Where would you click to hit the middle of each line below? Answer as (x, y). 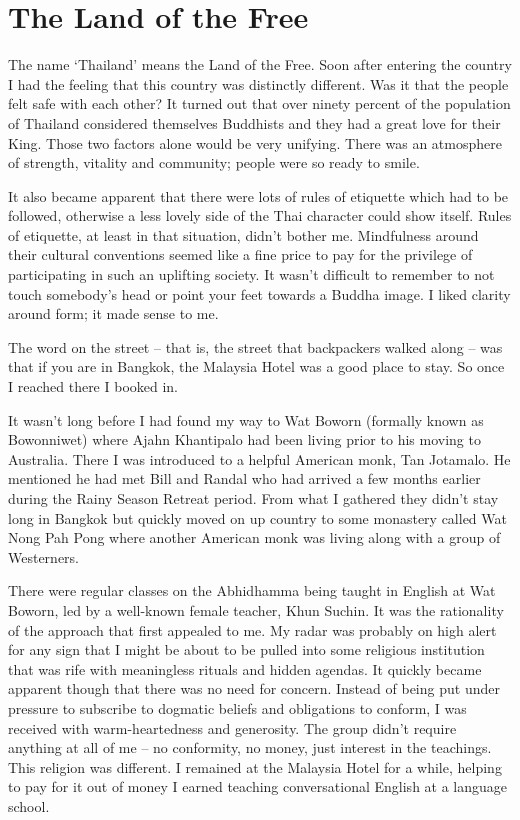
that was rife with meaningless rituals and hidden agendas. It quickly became (245, 668)
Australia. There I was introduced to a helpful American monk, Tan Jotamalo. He (259, 458)
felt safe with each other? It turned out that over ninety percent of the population (259, 103)
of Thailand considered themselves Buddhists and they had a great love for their (254, 122)
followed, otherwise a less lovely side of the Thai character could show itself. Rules (260, 215)
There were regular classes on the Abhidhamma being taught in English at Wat (252, 590)
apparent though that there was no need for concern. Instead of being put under (254, 688)
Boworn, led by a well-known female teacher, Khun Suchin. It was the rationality (256, 609)
